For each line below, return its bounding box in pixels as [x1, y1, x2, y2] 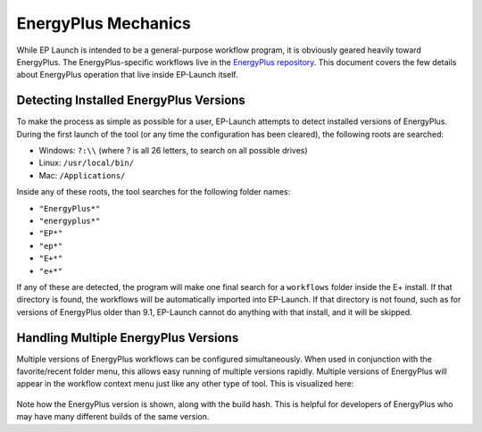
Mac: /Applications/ [38, 170, 126, 180]
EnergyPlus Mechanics [16, 13, 192, 33]
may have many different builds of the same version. [16, 411, 210, 422]
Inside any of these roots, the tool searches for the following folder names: [16, 187, 291, 197]
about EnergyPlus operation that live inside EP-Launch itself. [16, 70, 238, 80]
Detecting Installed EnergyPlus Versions [16, 93, 245, 108]
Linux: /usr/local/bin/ [38, 157, 134, 169]
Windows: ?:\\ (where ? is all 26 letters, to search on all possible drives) [38, 145, 308, 156]
